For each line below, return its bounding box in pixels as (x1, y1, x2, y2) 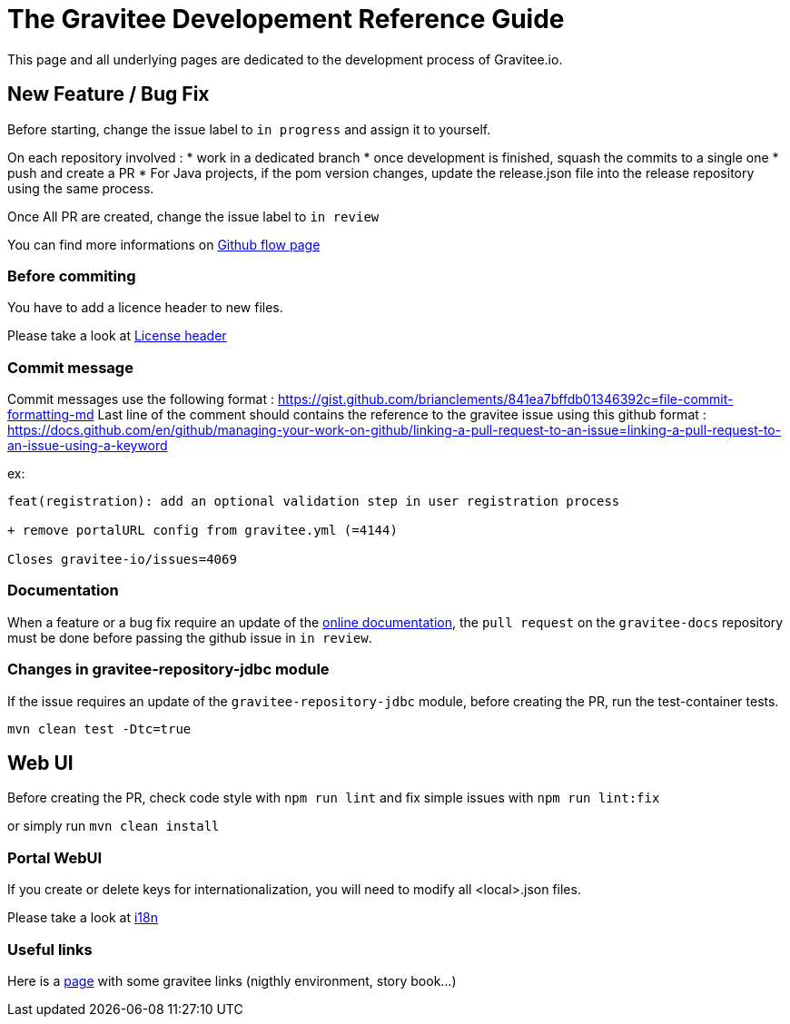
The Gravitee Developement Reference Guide (7, 4, 565, 34)
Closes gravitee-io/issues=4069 (7, 552, 237, 567)
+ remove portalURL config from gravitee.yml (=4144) (7, 523, 398, 538)
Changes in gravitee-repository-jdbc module (7, 660, 330, 679)
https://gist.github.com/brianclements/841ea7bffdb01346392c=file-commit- (277, 391, 734, 408)
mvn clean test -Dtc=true (7, 721, 192, 736)
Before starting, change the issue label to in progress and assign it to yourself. (7, 121, 491, 137)
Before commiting (7, 266, 136, 285)
